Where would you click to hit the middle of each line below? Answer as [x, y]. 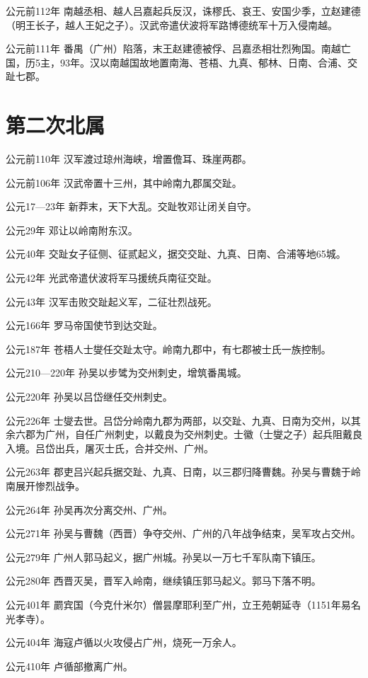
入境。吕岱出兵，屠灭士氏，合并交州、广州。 [110, 448]
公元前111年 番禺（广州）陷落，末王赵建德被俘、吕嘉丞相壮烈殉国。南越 [173, 48]
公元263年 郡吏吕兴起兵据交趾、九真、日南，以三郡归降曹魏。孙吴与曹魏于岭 [183, 472]
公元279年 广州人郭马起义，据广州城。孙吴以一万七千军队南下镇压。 [163, 557]
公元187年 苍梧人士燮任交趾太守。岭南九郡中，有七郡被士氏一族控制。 [168, 349]
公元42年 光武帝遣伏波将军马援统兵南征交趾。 [111, 278]
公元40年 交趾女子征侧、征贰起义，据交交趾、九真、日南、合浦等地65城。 [176, 254]
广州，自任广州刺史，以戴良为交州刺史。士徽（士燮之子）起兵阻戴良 [203, 434]
